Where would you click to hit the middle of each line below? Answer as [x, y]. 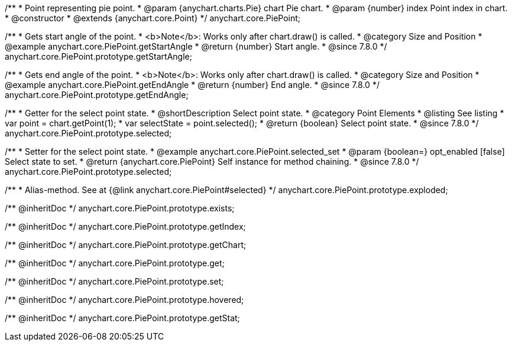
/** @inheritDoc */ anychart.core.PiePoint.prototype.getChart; [126, 245]
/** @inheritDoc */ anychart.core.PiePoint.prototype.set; [114, 281]
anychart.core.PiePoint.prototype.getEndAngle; [97, 95]
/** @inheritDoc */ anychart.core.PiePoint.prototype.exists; [120, 208]
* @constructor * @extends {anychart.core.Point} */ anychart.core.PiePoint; [153, 18]
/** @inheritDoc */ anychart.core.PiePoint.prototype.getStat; [122, 318]
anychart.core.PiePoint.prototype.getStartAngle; [98, 56]
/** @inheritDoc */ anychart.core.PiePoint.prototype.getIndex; [125, 226]
